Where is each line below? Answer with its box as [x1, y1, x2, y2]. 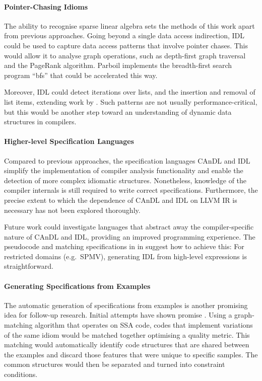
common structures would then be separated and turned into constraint [4, 359, 225, 369]
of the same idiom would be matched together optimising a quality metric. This [4, 329, 250, 340]
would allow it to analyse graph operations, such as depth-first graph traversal [4, 50, 246, 60]
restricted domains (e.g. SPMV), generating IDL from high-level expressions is [4, 251, 247, 261]
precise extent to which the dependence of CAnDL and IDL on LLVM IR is [4, 194, 237, 205]
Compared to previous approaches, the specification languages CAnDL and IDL [4, 155, 250, 166]
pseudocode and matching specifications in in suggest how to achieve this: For [4, 241, 244, 252]
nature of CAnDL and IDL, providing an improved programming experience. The [4, 231, 255, 242]
